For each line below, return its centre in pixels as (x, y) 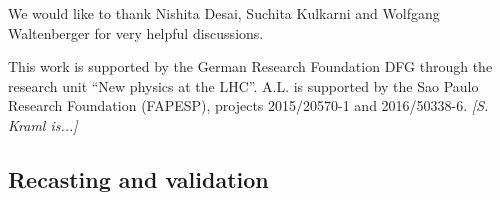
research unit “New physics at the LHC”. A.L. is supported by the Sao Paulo (243, 85)
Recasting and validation (138, 178)
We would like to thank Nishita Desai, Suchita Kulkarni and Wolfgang (224, 13)
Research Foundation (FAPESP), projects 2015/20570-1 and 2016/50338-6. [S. (248, 105)
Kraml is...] (43, 124)
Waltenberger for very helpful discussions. (136, 32)
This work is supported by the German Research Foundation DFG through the (250, 66)
